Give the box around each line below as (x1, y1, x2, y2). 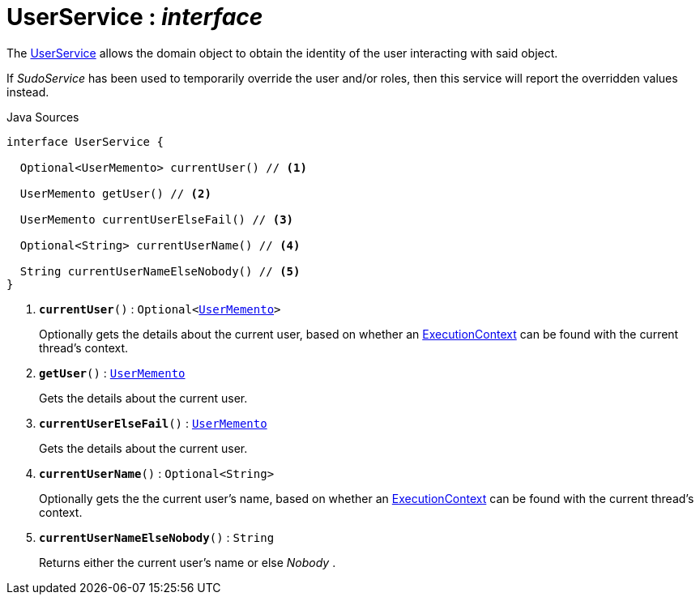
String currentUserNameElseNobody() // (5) (19, 264, 301, 278)
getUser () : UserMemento (39, 365, 186, 380)
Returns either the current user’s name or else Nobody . (39, 555, 336, 569)
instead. (6, 84, 49, 99)
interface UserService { (6, 134, 164, 148)
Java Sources (6, 109, 79, 124)
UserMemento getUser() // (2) (19, 186, 211, 200)
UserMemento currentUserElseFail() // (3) (19, 212, 294, 226)
